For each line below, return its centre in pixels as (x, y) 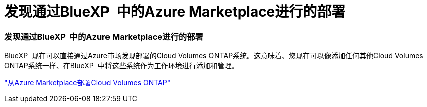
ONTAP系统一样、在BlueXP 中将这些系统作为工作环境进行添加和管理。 (121, 66)
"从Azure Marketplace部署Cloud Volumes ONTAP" (87, 83)
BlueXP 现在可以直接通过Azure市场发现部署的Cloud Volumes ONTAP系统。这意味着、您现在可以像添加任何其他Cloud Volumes (214, 56)
